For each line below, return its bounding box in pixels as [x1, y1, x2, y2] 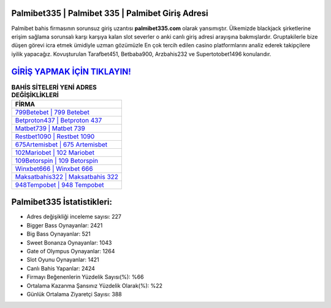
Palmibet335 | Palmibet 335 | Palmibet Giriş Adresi [11, 8, 208, 18]
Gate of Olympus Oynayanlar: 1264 [26, 248, 115, 255]
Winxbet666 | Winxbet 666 [15, 164, 93, 173]
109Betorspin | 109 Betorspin [15, 156, 98, 165]
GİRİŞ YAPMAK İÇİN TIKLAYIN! [11, 66, 131, 77]
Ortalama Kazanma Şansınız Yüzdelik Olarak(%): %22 [26, 282, 162, 289]
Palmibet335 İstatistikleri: [11, 197, 113, 207]
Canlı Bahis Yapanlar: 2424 [26, 264, 95, 272]
